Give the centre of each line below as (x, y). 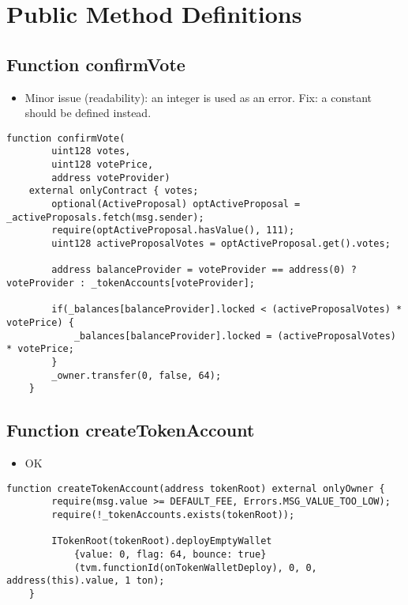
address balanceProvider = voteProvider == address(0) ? (204, 270)
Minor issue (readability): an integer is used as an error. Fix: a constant (198, 97)
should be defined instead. (88, 113)
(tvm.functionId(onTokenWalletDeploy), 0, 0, (195, 567)
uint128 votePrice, (103, 165)
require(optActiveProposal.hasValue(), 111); (173, 231)
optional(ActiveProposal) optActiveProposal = (176, 204)
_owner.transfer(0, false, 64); (137, 375)
